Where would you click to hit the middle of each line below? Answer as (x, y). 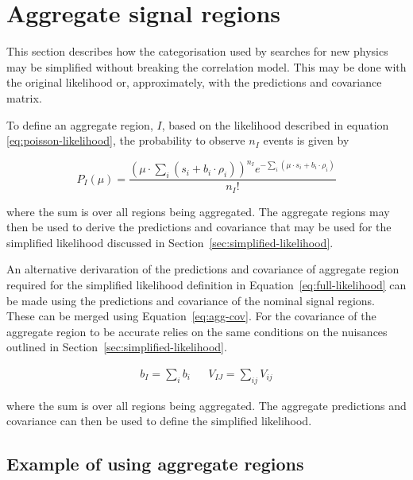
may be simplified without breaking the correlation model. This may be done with (206, 66)
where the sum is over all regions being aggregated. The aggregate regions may (198, 211)
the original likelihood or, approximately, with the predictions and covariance (194, 82)
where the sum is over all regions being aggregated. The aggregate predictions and (206, 405)
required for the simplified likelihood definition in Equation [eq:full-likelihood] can (206, 285)
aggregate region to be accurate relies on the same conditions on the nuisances (197, 331)
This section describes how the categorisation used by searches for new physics (197, 51)
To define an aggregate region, (80, 124)
